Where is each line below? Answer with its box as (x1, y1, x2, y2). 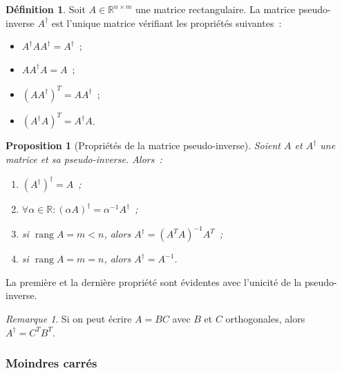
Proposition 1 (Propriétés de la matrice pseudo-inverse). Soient (6, 138, 281, 153)
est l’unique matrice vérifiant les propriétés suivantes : (51, 15, 282, 30)
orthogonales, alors (225, 311, 305, 325)
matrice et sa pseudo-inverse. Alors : (6, 151, 162, 166)
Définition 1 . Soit (6, 2, 86, 16)
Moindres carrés (6, 354, 97, 372)
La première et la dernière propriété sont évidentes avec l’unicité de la (6, 274, 302, 289)
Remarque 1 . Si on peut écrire (6, 311, 132, 325)
